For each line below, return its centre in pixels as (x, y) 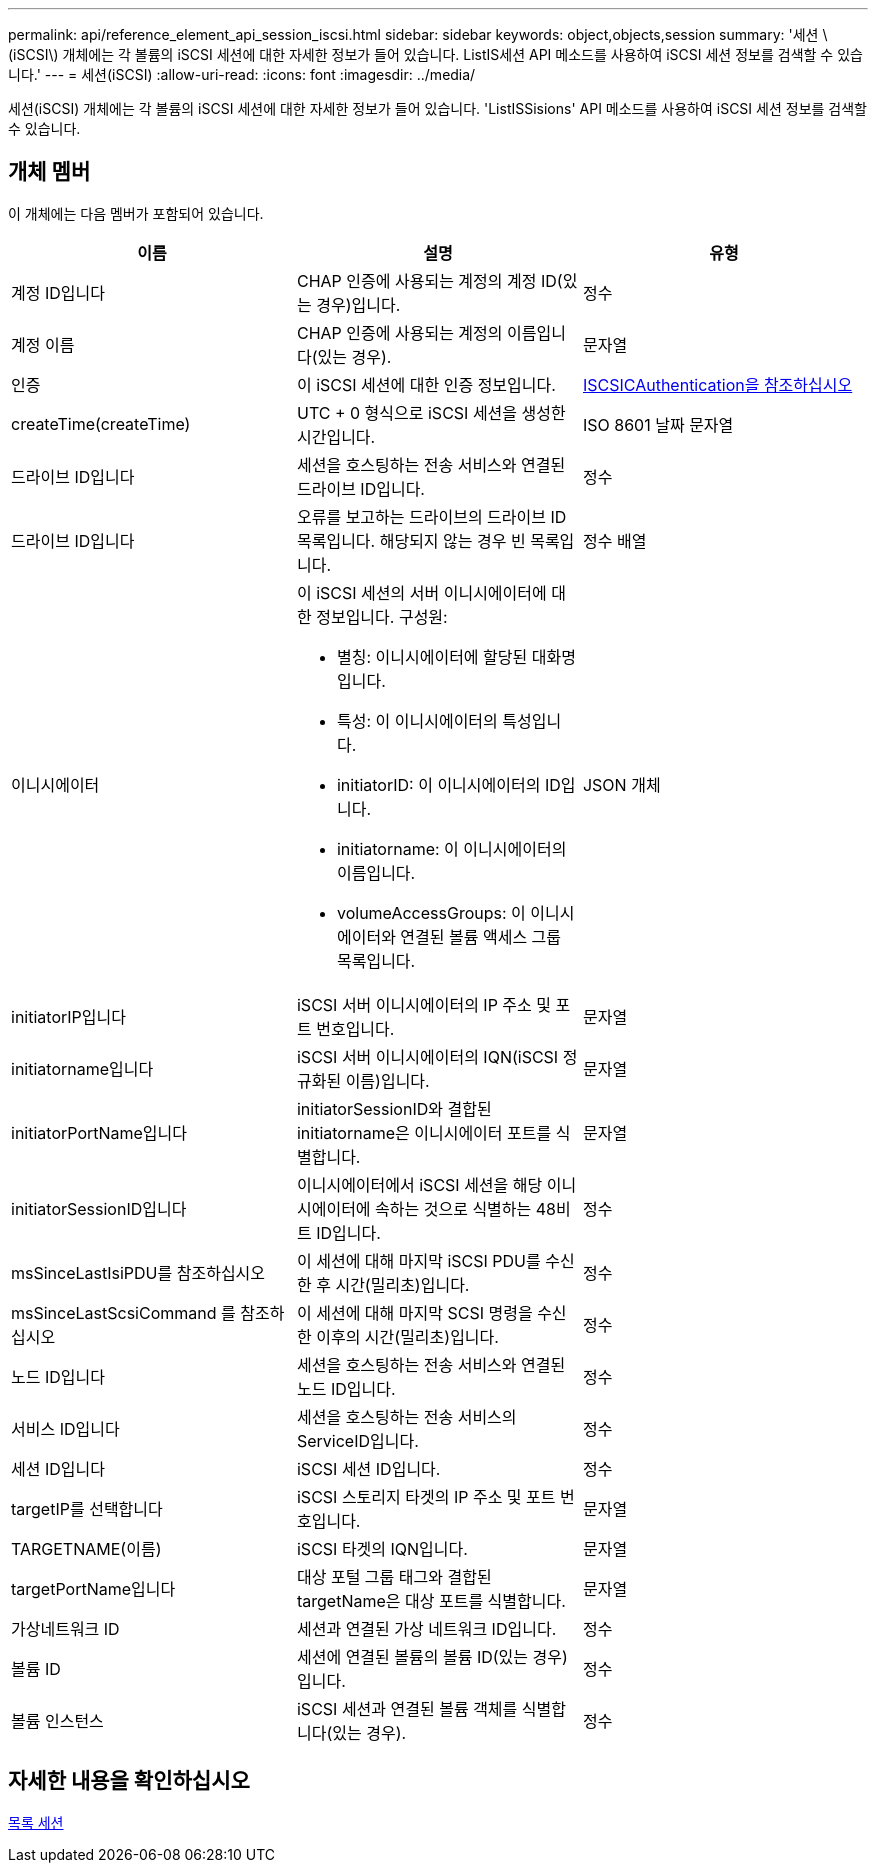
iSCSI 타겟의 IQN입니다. (382, 1548)
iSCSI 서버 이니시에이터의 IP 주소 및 (424, 1004)
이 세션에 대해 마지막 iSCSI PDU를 (418, 1260)
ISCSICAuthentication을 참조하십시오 (717, 384)
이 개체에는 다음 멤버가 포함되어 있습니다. (136, 213)
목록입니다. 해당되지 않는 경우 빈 (411, 540)
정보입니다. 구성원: (382, 616)
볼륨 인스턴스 (57, 1720)
